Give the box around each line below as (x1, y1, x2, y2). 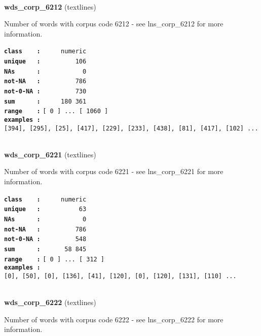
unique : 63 (4, 206, 87, 213)
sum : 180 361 (4, 97, 87, 105)
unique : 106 (4, 58, 87, 65)
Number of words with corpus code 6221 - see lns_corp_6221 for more (4, 166, 223, 177)
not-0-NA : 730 (4, 88, 87, 95)
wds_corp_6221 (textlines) (4, 149, 96, 159)
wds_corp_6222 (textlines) (4, 297, 96, 308)
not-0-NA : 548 (4, 236, 87, 243)
